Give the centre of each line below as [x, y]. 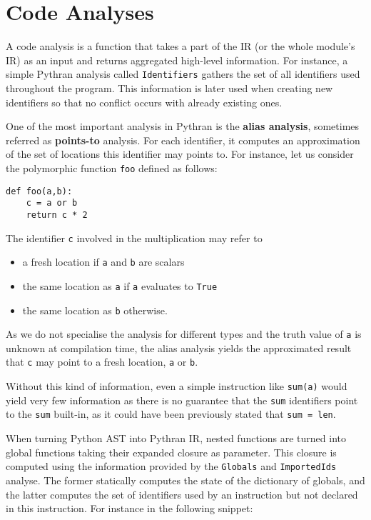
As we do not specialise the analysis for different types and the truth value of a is [184, 334]
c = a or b [52, 203]
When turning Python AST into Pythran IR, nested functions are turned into [176, 438]
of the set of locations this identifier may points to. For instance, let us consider [180, 154]
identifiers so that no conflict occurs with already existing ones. [144, 102]
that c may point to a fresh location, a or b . [102, 362]
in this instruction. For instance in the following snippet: [129, 508]
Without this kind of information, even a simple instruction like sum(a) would [177, 386]
